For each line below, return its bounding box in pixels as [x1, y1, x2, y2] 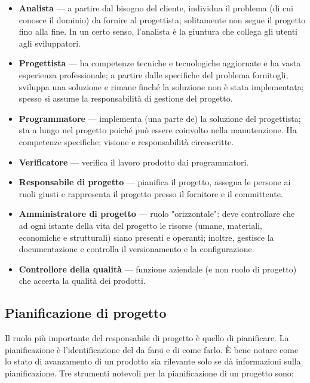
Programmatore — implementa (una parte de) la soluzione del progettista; [19, 112, 301, 124]
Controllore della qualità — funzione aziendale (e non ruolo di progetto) [19, 262, 297, 275]
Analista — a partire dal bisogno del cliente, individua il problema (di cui [19, 2, 293, 14]
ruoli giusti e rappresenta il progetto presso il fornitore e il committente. [19, 187, 283, 200]
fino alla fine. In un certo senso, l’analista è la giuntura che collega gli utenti [19, 25, 297, 38]
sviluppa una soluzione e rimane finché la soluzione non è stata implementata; [19, 80, 304, 93]
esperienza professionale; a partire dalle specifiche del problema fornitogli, [19, 68, 288, 81]
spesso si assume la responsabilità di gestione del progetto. [19, 92, 233, 105]
